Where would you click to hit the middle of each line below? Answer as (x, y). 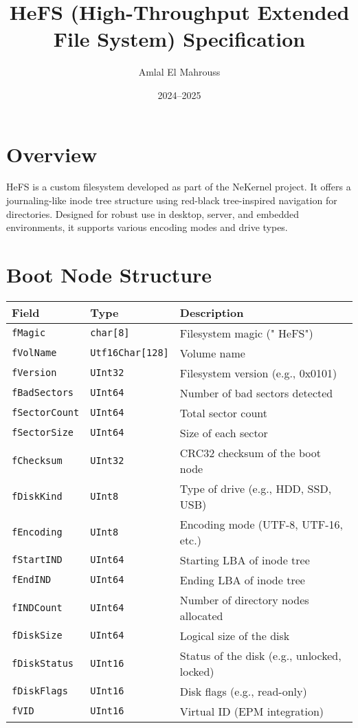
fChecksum (37, 460)
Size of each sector (224, 432)
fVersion (34, 373)
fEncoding (37, 532)
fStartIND (37, 560)
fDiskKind (37, 496)
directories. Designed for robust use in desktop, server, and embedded (153, 213)
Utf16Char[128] (130, 353)
